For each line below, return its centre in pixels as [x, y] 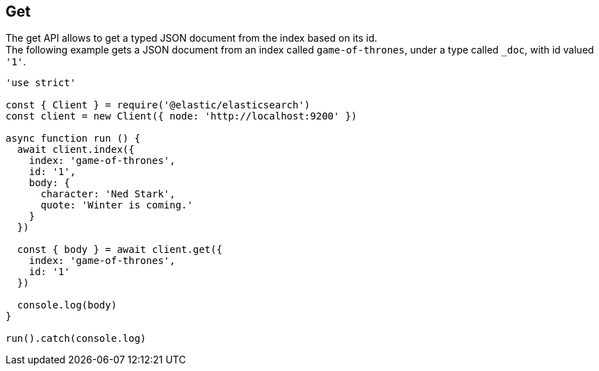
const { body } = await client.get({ [120, 250]
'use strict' [41, 83]
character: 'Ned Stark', [108, 194]
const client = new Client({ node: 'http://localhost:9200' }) [181, 116]
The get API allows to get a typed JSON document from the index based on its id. [191, 38]
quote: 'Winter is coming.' [117, 205]
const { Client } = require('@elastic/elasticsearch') [158, 105]
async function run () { [73, 139]
